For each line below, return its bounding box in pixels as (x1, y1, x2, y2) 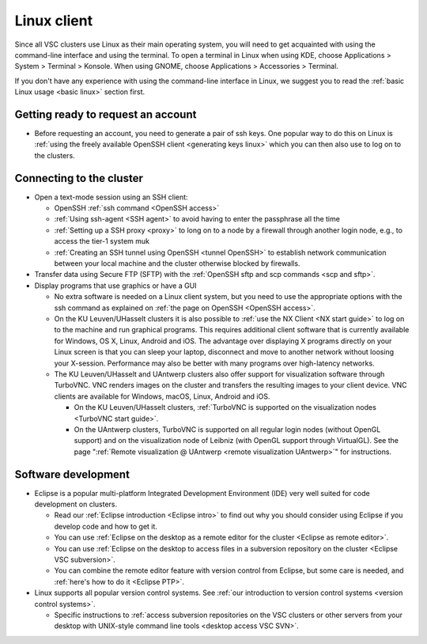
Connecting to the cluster (14, 171, 144, 185)
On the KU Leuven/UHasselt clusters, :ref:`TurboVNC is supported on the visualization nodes (74, 403, 377, 412)
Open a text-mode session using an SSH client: (34, 192, 189, 202)
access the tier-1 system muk (54, 237, 150, 246)
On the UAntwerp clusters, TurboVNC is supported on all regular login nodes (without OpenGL (74, 424, 381, 434)
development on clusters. (34, 499, 118, 509)
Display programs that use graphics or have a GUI (34, 281, 197, 290)
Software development (14, 468, 130, 481)
